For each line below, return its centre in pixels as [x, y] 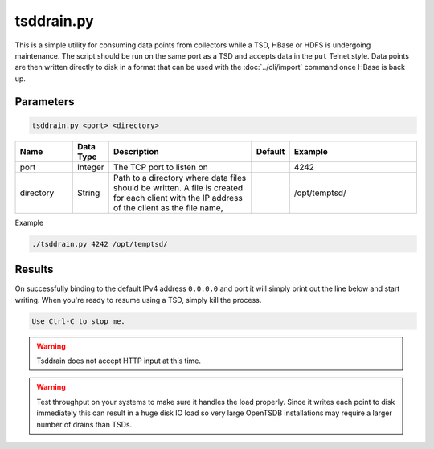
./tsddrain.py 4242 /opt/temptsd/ [100, 244]
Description [136, 151]
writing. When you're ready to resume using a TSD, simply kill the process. [138, 300]
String [88, 193]
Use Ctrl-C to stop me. [79, 321]
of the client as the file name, [168, 207]
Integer [90, 167]
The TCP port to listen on [160, 167]
